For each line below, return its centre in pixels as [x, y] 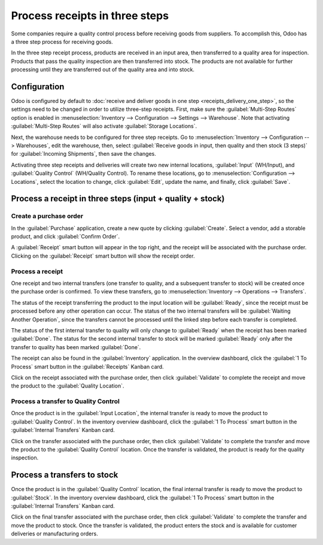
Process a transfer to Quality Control [65, 401]
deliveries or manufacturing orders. [54, 534]
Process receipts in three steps [90, 16]
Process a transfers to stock [65, 475]
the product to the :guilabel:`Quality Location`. [68, 386]
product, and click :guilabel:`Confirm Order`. [65, 237]
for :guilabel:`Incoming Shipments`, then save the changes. [84, 154]
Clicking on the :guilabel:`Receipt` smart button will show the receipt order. [103, 256]
